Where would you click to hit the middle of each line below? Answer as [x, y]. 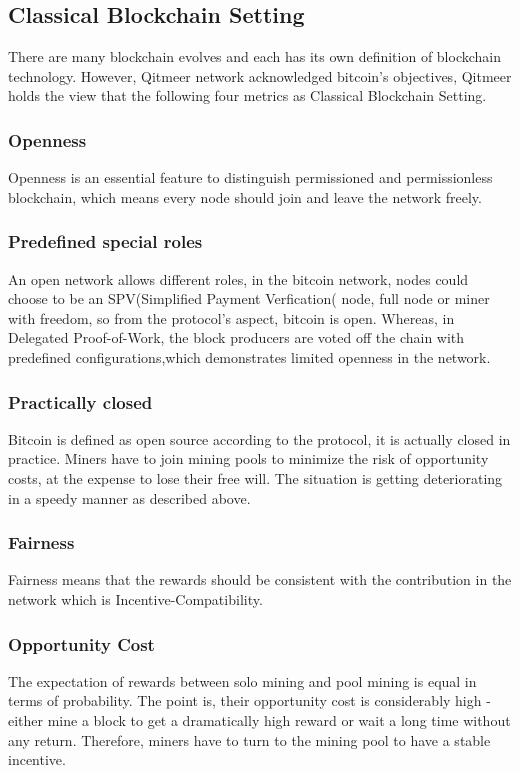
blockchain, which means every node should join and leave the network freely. [245, 196]
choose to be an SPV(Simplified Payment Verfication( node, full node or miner [249, 298]
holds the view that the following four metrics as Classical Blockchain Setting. [247, 95]
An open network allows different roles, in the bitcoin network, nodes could [238, 278]
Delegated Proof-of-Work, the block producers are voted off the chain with [236, 337]
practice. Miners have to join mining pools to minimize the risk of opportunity [248, 458]
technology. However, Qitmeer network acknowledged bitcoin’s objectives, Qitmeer [260, 75]
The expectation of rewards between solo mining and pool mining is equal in [242, 680]
